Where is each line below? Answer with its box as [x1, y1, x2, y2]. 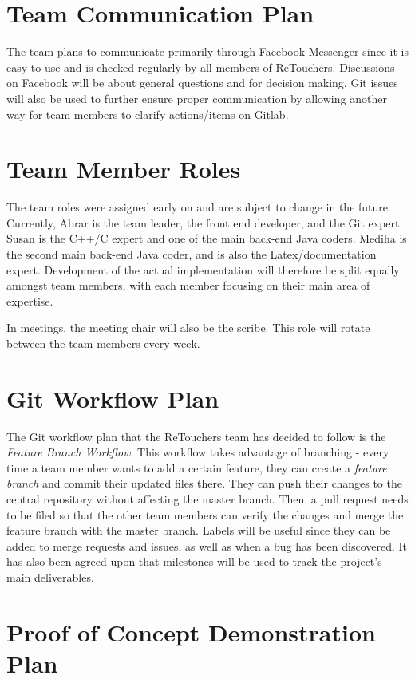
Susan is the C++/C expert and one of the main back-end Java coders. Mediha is [6, 230, 407, 247]
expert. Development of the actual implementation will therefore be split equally [6, 261, 400, 278]
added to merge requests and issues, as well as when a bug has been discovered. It [6, 537, 408, 554]
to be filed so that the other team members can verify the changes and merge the [6, 506, 404, 523]
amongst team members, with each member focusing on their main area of [6, 277, 370, 294]
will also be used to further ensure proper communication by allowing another [6, 89, 387, 106]
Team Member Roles [6, 152, 241, 185]
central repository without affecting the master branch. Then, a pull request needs [6, 491, 409, 507]
